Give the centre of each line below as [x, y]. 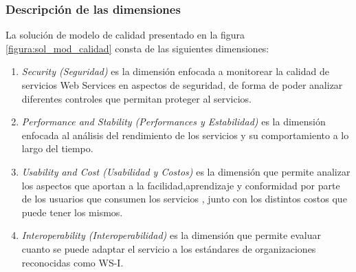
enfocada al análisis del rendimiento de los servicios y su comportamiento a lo [185, 135]
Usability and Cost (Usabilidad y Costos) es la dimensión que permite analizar [186, 171]
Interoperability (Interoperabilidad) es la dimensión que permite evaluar [171, 235]
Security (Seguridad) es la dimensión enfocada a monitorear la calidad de [175, 71]
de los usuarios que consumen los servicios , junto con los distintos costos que [184, 199]
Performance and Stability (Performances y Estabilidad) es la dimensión [174, 122]
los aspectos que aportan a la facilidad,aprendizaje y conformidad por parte [181, 185]
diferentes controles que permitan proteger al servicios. [136, 98]
